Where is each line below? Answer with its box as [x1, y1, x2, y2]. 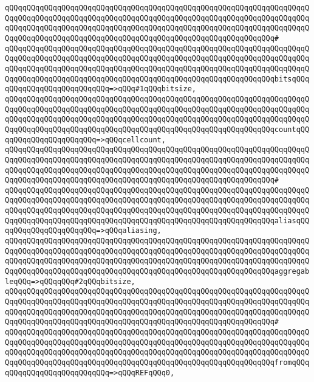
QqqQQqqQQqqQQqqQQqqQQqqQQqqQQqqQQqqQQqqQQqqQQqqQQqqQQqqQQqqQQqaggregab [5, 267, 310, 276]
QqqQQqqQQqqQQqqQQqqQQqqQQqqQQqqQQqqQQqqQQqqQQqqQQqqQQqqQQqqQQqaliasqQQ [5, 216, 310, 225]
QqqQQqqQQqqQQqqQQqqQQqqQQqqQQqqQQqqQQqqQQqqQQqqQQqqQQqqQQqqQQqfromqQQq [5, 358, 310, 367]
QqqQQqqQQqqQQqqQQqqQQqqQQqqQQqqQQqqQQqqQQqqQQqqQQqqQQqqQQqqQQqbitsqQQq [5, 74, 310, 83]
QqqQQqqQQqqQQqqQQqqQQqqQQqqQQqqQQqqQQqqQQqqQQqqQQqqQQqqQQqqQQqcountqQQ [5, 125, 310, 134]
